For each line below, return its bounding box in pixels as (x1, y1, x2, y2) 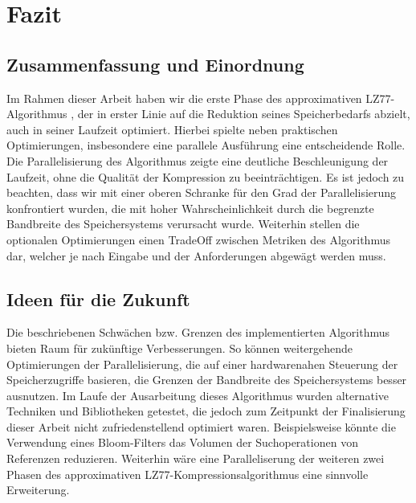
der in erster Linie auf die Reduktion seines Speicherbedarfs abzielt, (77, 105, 410, 122)
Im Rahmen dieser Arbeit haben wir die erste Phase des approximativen (6, 89, 362, 106)
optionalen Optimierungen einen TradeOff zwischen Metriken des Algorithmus (6, 231, 390, 247)
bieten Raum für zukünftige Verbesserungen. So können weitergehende (6, 339, 353, 356)
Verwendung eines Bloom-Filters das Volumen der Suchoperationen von (6, 434, 358, 451)
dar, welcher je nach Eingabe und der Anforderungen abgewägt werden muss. (6, 247, 386, 264)
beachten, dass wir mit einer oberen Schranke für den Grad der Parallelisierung (6, 184, 397, 201)
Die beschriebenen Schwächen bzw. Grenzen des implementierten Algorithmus (6, 324, 390, 341)
